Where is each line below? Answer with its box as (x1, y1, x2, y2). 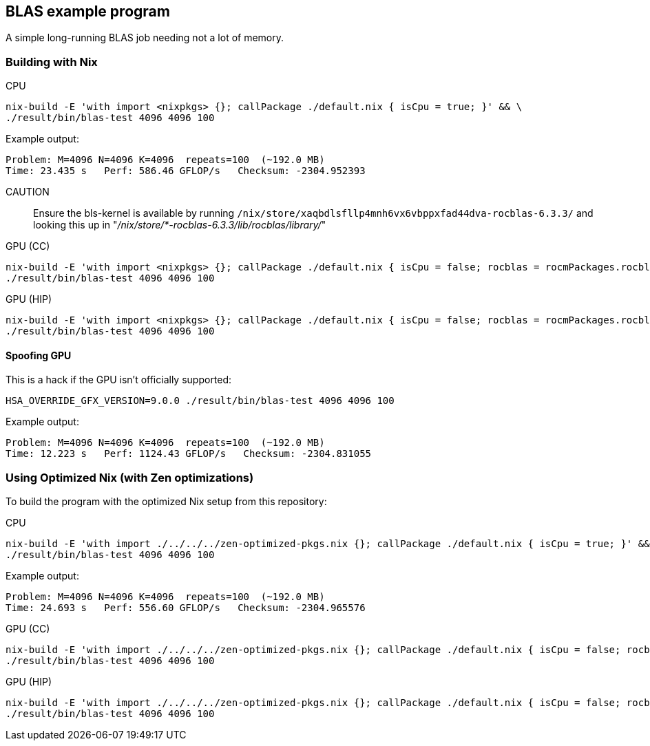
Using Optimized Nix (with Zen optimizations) (6, 470, 254, 484)
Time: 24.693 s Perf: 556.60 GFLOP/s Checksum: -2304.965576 (6, 602, 366, 614)
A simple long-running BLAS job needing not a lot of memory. (6, 32, 284, 44)
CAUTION (6, 186, 50, 198)
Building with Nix (6, 54, 98, 69)
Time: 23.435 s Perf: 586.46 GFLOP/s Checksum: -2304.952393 (6, 165, 366, 177)
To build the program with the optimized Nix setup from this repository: (6, 495, 327, 508)
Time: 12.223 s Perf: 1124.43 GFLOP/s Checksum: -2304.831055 (6, 448, 372, 460)
